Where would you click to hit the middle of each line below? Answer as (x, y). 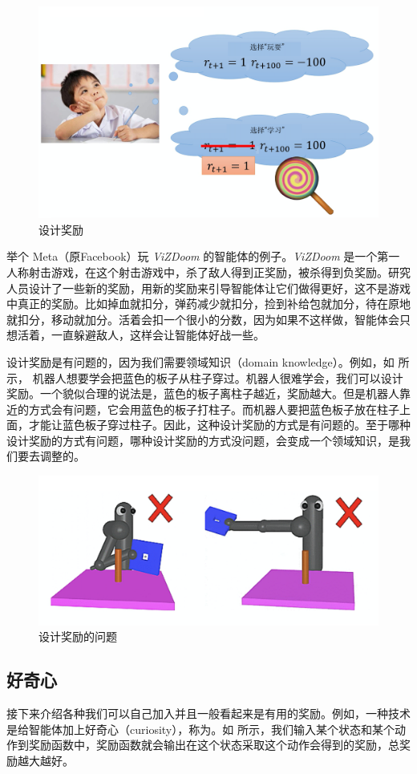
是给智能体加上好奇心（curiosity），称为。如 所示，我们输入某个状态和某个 (200, 729)
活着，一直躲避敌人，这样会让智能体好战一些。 (141, 335)
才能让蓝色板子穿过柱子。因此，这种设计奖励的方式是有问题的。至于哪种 (219, 425)
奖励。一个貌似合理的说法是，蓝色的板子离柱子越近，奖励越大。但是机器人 (203, 393)
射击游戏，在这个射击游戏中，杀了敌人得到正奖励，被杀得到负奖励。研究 (219, 272)
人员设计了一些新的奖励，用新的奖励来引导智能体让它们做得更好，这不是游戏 (208, 288)
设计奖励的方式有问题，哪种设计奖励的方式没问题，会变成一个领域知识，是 (203, 440)
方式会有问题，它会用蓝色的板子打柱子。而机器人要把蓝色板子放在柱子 (214, 409)
